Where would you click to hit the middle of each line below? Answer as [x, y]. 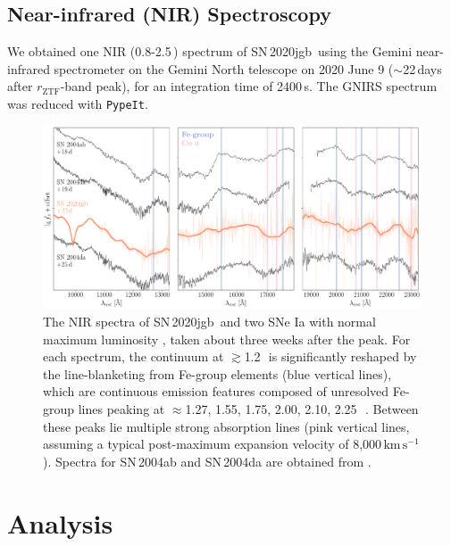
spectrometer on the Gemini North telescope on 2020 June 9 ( [224, 68]
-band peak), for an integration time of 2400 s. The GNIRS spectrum [249, 86]
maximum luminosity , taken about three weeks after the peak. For [227, 339]
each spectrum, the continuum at [134, 356]
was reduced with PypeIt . [78, 103]
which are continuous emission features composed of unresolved [216, 391]
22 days [422, 68]
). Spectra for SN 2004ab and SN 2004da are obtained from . [207, 461]
